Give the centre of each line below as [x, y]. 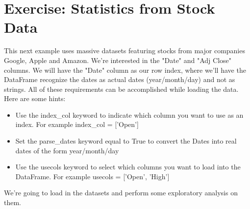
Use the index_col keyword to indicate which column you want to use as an [129, 115]
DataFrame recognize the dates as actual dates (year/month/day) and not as [120, 79]
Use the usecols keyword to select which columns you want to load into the [128, 167]
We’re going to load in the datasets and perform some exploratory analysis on [121, 193]
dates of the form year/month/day [67, 150]
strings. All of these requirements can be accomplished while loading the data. [121, 89]
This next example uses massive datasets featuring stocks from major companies [125, 51]
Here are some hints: [35, 98]
